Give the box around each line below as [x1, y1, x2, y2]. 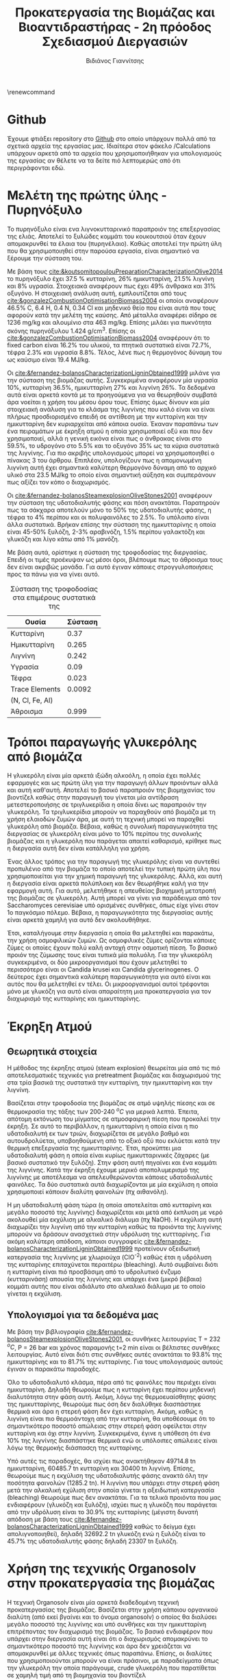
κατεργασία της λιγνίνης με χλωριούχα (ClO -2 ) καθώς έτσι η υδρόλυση [7, 1252, 212, 1261]
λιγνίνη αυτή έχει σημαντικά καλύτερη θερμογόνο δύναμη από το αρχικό [7, 464, 217, 472]
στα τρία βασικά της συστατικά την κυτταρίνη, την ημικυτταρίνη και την [7, 1078, 213, 1087]
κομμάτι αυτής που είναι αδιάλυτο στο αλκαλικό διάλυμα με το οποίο [7, 1282, 205, 1290]
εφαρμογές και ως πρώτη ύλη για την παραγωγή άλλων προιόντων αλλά [7, 779, 218, 787]
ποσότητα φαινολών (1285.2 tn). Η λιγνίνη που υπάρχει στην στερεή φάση [7, 1479, 220, 1487]
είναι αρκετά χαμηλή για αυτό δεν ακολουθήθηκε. [7, 916, 152, 924]
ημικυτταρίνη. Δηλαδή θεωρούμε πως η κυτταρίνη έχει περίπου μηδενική [7, 1385, 216, 1394]
